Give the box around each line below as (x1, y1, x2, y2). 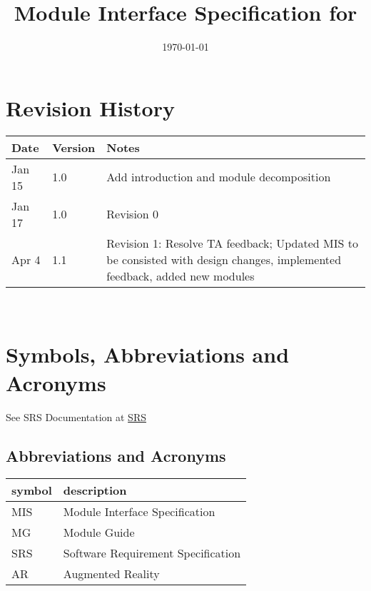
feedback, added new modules (106, 267, 255, 284)
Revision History (6, 93, 175, 122)
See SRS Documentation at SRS (6, 409, 146, 424)
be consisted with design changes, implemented (106, 251, 342, 268)
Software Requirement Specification (63, 545, 241, 562)
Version (52, 138, 96, 156)
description (63, 482, 127, 499)
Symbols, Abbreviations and (6, 340, 290, 369)
